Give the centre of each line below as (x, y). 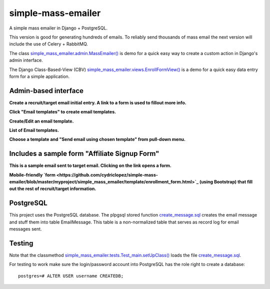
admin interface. (26, 60)
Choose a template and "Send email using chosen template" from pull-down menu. (97, 139)
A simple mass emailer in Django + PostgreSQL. (58, 28)
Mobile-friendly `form (32, 174)
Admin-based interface (46, 91)
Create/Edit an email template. (41, 121)
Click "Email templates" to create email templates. (63, 112)
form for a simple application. (39, 76)
